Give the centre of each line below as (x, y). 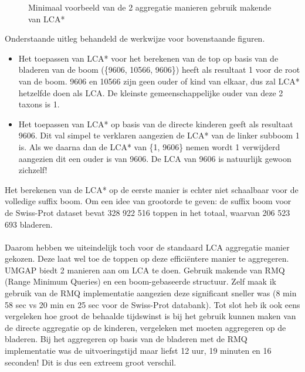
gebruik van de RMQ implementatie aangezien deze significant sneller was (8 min (151, 293)
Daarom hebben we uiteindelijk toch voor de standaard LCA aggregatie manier (147, 247)
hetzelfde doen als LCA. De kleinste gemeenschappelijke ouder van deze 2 (151, 92)
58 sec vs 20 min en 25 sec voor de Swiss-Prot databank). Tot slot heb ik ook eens (152, 304)
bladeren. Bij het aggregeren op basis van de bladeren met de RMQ (126, 339)
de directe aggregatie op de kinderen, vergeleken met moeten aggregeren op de (145, 327)
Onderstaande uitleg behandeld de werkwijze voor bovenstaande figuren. (135, 38)
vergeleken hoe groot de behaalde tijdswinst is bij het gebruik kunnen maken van (150, 316)
